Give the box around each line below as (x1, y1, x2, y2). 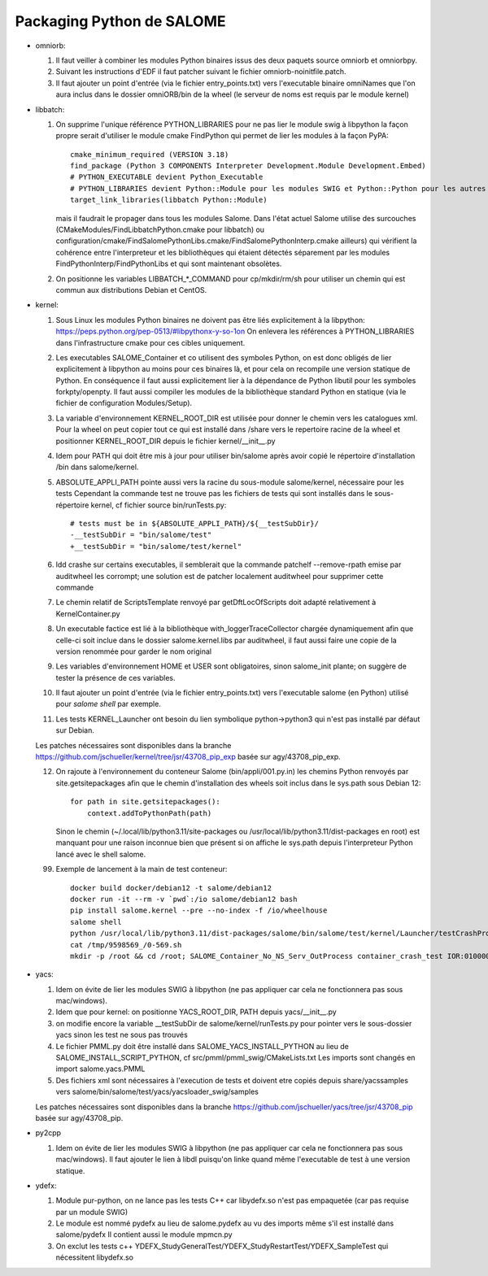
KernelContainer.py (55, 608, 121, 618)
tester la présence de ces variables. (55, 673, 176, 682)
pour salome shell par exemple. (55, 699, 162, 709)
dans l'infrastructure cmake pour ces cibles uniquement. (55, 338, 246, 347)
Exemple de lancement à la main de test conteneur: (55, 864, 228, 874)
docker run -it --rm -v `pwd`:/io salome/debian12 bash (70, 895, 298, 904)
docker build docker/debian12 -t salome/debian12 (70, 883, 272, 892)
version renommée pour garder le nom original (55, 647, 211, 656)
